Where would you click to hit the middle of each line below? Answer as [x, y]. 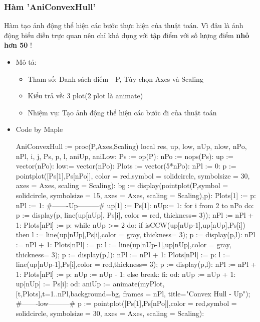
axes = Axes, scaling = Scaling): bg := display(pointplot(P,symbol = [122, 185]
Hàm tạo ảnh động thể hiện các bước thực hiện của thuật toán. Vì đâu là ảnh [124, 25]
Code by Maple [39, 129]
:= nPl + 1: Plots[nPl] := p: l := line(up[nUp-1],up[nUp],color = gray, [123, 244]
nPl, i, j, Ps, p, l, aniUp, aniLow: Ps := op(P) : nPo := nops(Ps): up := [125, 156]
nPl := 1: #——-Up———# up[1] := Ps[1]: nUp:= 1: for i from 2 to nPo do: [135, 205]
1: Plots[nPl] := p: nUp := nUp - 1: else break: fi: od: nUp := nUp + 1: [126, 274]
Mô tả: [26, 62]
